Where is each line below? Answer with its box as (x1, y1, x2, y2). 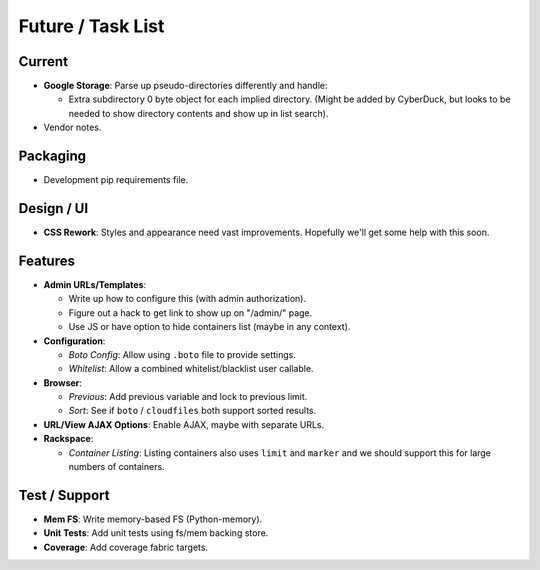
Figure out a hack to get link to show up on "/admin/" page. (68, 306, 313, 319)
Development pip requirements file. (43, 174, 189, 186)
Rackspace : (43, 433, 94, 445)
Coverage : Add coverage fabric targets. (43, 541, 209, 553)
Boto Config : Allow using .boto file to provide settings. (68, 348, 297, 360)
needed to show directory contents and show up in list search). (68, 107, 329, 119)
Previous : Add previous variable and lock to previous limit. (68, 391, 308, 403)
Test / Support (18, 486, 110, 504)
